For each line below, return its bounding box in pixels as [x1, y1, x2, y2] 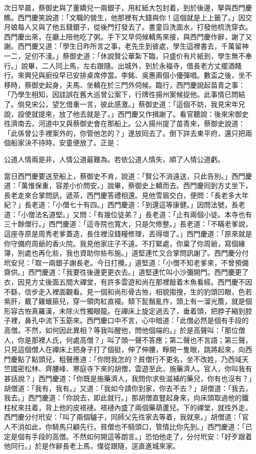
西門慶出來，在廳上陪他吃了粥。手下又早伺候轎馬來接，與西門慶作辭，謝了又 [4, 31, 252, 41]
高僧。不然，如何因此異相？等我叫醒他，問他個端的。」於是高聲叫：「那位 [4, 325, 238, 335]
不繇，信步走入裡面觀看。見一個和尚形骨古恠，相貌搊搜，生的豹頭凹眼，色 [4, 286, 245, 296]
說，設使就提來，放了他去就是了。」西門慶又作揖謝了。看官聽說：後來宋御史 [4, 108, 249, 119]
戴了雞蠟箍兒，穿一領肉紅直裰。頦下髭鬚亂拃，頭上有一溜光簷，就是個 [24, 296, 252, 306]
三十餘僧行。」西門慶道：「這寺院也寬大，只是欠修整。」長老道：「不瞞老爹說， [4, 219, 252, 229]
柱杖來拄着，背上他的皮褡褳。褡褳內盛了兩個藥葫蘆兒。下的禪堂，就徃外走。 [4, 402, 252, 412]
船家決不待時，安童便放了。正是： [10, 137, 121, 148]
